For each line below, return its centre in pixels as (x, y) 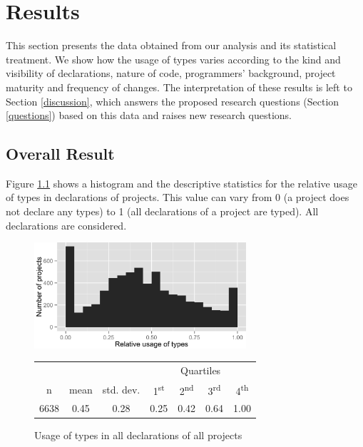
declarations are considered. (66, 225)
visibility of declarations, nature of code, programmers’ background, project (171, 73)
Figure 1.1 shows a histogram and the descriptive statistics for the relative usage (181, 183)
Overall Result (60, 154)
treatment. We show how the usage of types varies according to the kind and (173, 59)
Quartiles (201, 370)
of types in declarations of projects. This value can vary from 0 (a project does (178, 197)
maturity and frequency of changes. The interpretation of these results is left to (179, 87)
